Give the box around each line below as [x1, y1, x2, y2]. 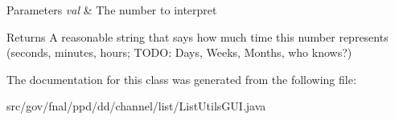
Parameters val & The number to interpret [6, 2, 217, 18]
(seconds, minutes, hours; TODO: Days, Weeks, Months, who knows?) [6, 44, 352, 61]
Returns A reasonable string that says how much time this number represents [6, 28, 389, 45]
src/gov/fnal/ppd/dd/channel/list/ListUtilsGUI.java [6, 98, 266, 114]
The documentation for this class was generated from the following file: [6, 70, 356, 87]
